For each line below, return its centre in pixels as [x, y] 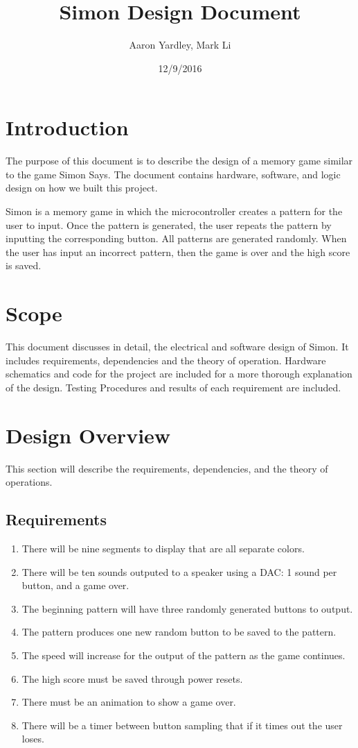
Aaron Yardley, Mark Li [180, 45]
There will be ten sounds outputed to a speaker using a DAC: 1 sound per [179, 571]
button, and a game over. [75, 585]
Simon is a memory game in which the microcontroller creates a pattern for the [174, 211]
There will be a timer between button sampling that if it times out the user [182, 725]
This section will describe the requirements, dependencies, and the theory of [167, 468]
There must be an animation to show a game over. [129, 702]
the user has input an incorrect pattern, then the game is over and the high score [178, 252]
